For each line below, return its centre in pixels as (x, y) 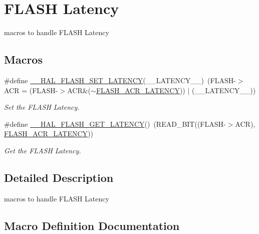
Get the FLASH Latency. (43, 150)
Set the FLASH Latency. (42, 107)
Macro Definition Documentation (92, 225)
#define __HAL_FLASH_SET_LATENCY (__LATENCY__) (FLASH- (120, 80)
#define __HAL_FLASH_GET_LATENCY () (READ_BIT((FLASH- (115, 124)
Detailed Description (59, 177)
